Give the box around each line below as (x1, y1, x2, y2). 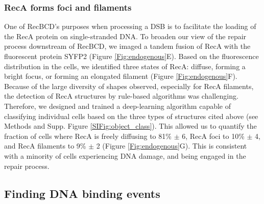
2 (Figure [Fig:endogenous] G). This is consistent (96, 140, 247, 151)
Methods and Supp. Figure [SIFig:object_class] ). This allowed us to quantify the (4, 121, 257, 131)
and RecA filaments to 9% (4, 140, 86, 151)
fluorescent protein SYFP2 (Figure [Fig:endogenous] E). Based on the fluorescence (4, 51, 259, 61)
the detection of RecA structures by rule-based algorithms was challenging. (4, 91, 238, 101)
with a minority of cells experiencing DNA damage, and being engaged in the (4, 150, 246, 161)
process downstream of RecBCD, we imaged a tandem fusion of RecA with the (4, 41, 251, 51)
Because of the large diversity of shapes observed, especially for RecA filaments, (4, 80, 254, 91)
